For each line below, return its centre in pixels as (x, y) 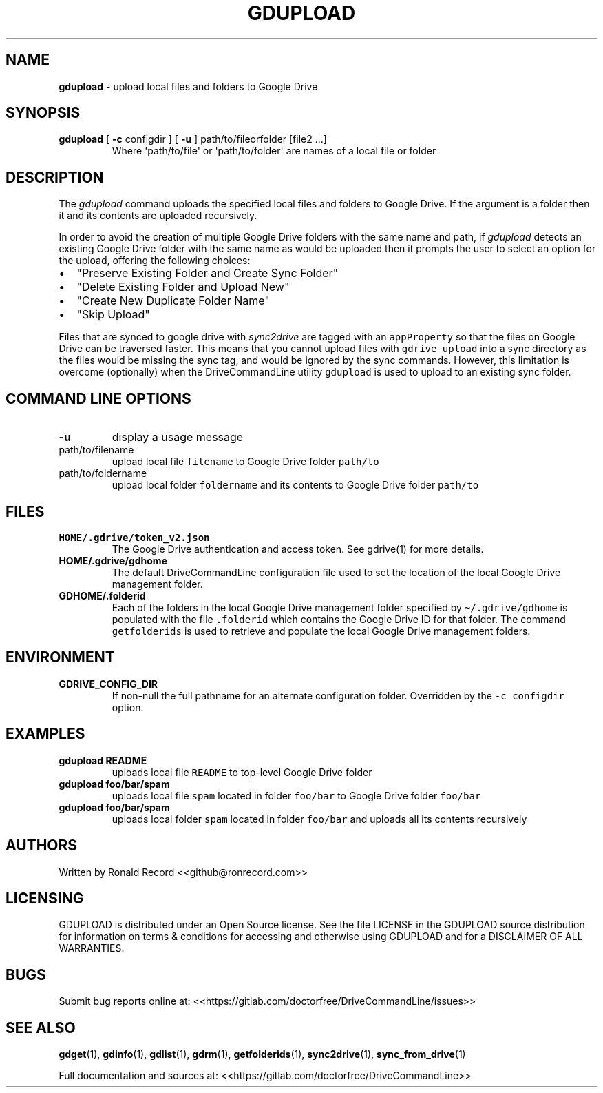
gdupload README (103, 760)
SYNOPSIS (43, 113)
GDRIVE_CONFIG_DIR (108, 684)
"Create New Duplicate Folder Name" (173, 301)
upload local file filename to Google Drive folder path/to (245, 462)
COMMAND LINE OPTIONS (98, 398)
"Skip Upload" (113, 315)
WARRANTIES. (92, 948)
